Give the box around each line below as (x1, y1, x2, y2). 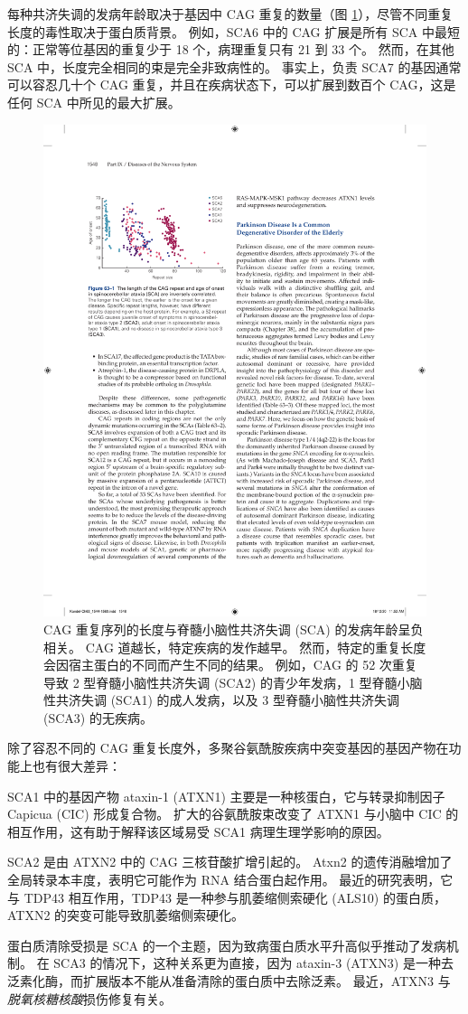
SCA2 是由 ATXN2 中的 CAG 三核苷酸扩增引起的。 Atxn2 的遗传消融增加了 (7, 852, 453, 871)
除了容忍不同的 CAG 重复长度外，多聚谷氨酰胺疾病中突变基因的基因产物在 (7, 738, 449, 757)
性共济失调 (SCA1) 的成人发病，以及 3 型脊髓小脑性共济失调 (43, 690, 399, 709)
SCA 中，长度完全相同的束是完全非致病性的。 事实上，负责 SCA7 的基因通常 (7, 57, 462, 76)
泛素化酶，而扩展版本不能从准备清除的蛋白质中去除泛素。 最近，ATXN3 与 (7, 972, 451, 990)
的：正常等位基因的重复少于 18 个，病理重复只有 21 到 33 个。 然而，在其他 (7, 40, 454, 59)
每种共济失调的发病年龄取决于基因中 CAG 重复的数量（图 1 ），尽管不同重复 (7, 5, 454, 23)
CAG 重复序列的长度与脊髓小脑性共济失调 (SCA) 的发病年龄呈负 (43, 619, 424, 638)
